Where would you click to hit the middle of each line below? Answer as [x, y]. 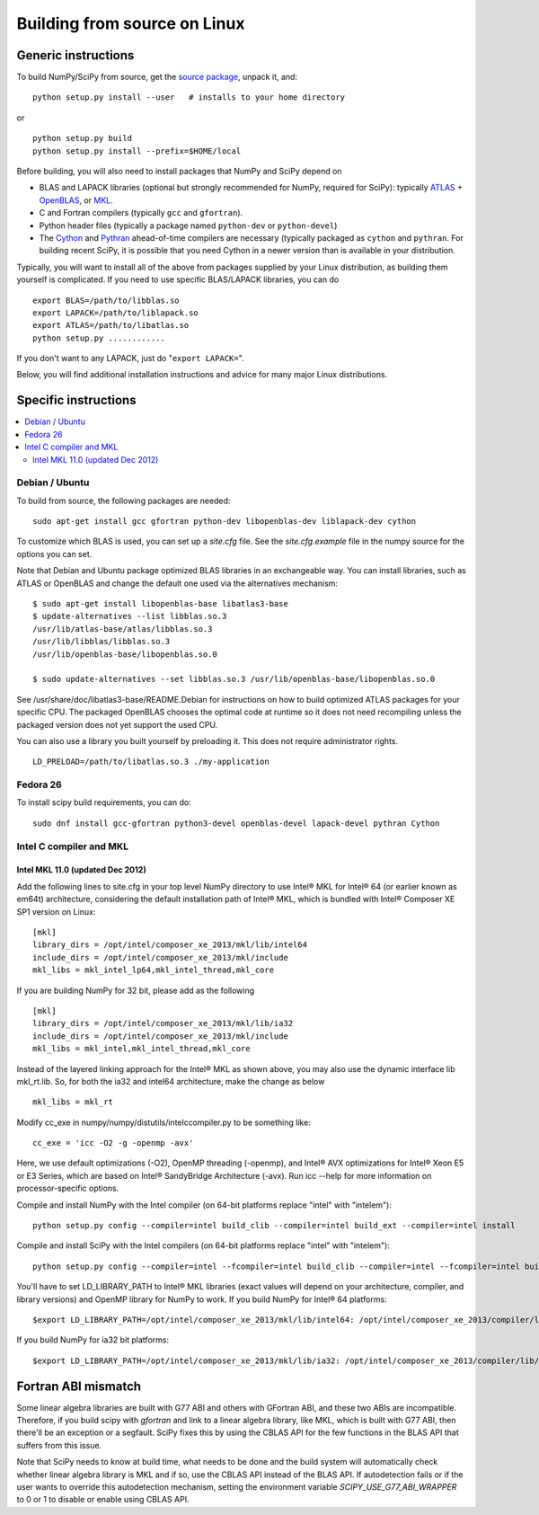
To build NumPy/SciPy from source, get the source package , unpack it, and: [157, 77]
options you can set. [54, 554]
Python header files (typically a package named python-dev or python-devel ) [188, 226]
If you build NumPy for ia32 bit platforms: [93, 1340]
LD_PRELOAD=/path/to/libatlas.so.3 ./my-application [151, 762]
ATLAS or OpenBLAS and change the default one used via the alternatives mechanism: [177, 583]
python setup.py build [83, 138]
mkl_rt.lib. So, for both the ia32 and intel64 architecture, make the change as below [171, 1081]
